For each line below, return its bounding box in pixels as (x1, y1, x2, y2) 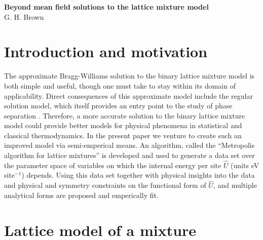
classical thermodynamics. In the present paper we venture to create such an (4, 130, 242, 140)
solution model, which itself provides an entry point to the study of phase (4, 100, 233, 111)
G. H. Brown (4, 11, 44, 22)
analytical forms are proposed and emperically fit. (4, 189, 159, 200)
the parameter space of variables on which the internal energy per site (4, 159, 221, 170)
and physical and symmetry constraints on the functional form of (4, 180, 206, 190)
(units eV (231, 159, 259, 170)
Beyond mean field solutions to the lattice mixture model (4, 2, 209, 12)
